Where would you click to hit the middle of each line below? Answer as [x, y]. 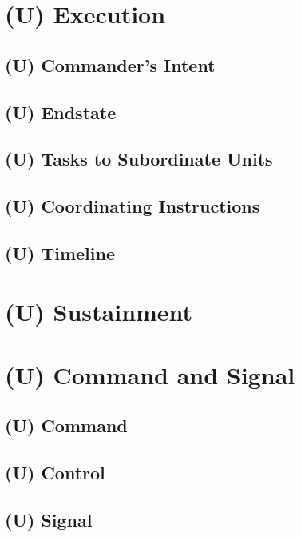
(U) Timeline [60, 252]
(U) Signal [49, 519]
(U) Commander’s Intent [110, 64]
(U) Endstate [61, 112]
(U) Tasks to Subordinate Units [139, 159]
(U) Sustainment [99, 312]
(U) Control [55, 473]
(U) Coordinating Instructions [133, 206]
